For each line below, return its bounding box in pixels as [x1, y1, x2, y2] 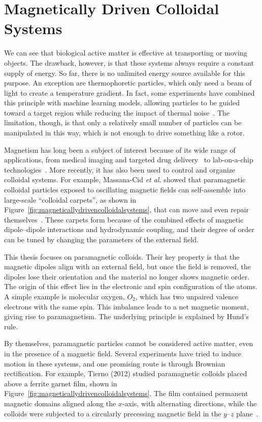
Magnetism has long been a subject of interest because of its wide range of [4, 144, 236, 155]
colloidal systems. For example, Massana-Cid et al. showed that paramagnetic [4, 174, 246, 185]
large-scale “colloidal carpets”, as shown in [4, 194, 137, 205]
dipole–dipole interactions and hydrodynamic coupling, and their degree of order [4, 224, 254, 235]
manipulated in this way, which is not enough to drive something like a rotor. [4, 127, 245, 138]
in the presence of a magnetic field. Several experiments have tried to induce [4, 348, 242, 358]
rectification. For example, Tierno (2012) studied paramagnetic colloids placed [4, 368, 247, 379]
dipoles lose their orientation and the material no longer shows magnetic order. [4, 271, 250, 282]
